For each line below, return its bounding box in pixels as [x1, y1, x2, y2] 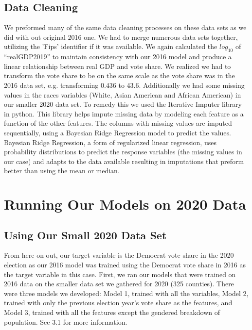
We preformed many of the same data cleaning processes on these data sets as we [4, 22, 247, 33]
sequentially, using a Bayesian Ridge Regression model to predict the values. [4, 127, 231, 137]
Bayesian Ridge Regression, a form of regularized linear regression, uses [4, 137, 216, 147]
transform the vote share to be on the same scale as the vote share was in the [4, 70, 235, 81]
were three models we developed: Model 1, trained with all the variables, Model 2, [4, 288, 249, 298]
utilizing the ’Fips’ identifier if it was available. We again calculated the [4, 41, 217, 51]
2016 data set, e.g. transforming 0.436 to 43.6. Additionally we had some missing [4, 80, 245, 90]
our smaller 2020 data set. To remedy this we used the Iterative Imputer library [4, 99, 242, 109]
